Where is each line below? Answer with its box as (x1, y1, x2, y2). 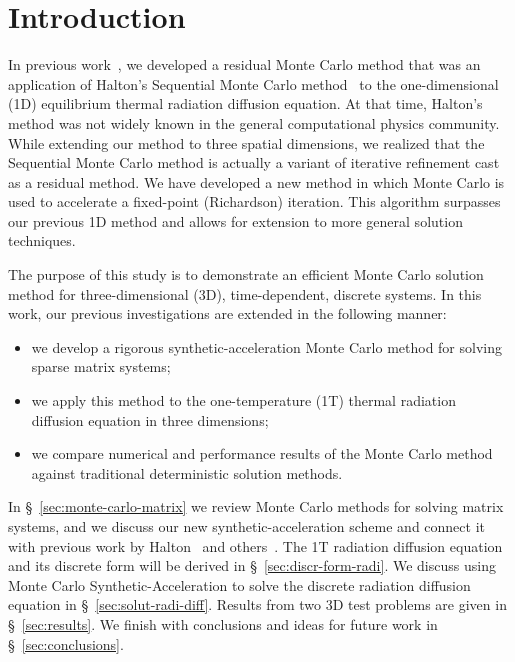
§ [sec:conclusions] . (8, 633, 124, 654)
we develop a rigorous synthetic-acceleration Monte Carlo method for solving (31, 336, 502, 357)
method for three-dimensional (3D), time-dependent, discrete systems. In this (8, 283, 482, 304)
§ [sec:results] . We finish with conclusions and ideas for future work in (8, 613, 438, 634)
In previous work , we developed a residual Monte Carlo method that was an (8, 54, 481, 75)
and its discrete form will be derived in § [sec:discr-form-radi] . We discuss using (8, 555, 496, 576)
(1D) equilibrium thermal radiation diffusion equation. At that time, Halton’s (8, 93, 483, 114)
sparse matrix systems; (31, 356, 171, 377)
